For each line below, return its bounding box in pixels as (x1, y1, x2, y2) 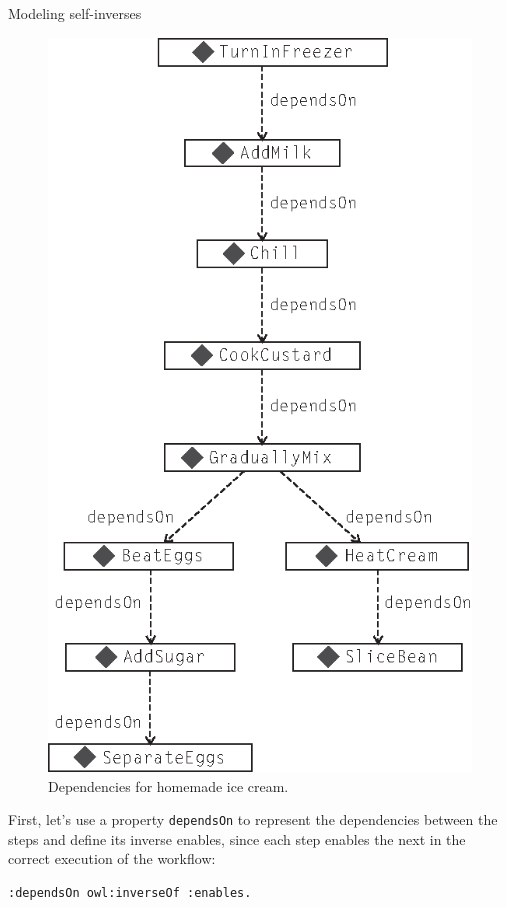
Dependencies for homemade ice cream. (48, 775, 289, 796)
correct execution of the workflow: (8, 848, 216, 869)
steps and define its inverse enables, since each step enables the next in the (8, 828, 466, 849)
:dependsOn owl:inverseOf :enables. (8, 886, 252, 901)
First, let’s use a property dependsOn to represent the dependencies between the (8, 809, 498, 830)
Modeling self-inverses (8, 3, 142, 23)
